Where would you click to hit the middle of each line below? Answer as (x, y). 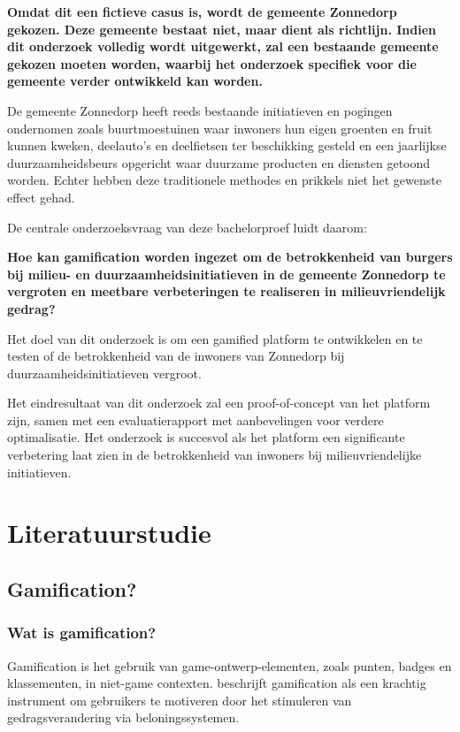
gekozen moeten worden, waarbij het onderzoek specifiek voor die (212, 63)
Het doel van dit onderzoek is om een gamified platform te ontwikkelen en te (215, 338)
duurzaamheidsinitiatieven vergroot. (104, 373)
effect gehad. (41, 197)
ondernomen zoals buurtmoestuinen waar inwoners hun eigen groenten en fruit (220, 128)
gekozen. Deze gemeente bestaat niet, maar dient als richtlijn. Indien (222, 29)
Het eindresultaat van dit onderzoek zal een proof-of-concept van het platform (219, 403)
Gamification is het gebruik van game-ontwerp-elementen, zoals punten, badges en (230, 665)
